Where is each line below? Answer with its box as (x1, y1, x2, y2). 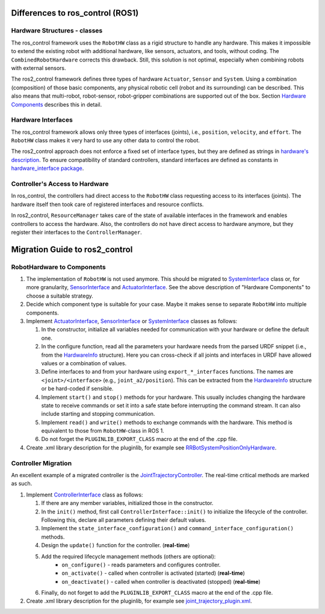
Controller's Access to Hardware (11, 180, 109, 188)
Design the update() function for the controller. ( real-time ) (41, 542, 190, 549)
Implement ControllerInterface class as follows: (26, 491, 143, 498)
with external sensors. (11, 64, 66, 72)
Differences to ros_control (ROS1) (11, 8, 139, 18)
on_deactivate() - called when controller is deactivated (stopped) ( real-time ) (61, 578, 261, 585)
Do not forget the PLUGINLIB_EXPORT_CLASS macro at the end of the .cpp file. (41, 436, 238, 443)
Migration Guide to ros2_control (11, 244, 133, 254)
